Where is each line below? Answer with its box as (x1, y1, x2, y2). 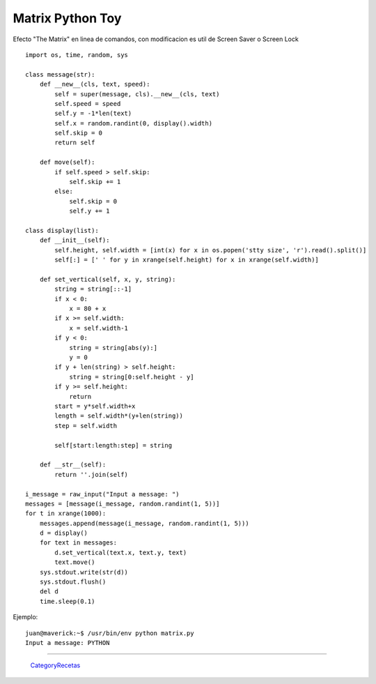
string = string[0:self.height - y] (69, 373, 194, 381)
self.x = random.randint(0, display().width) (54, 119, 212, 127)
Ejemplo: (13, 613, 38, 621)
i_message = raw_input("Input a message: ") (25, 490, 180, 498)
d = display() (39, 529, 88, 537)
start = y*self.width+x (54, 402, 136, 410)
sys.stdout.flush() (39, 578, 107, 586)
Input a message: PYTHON (25, 639, 110, 646)
